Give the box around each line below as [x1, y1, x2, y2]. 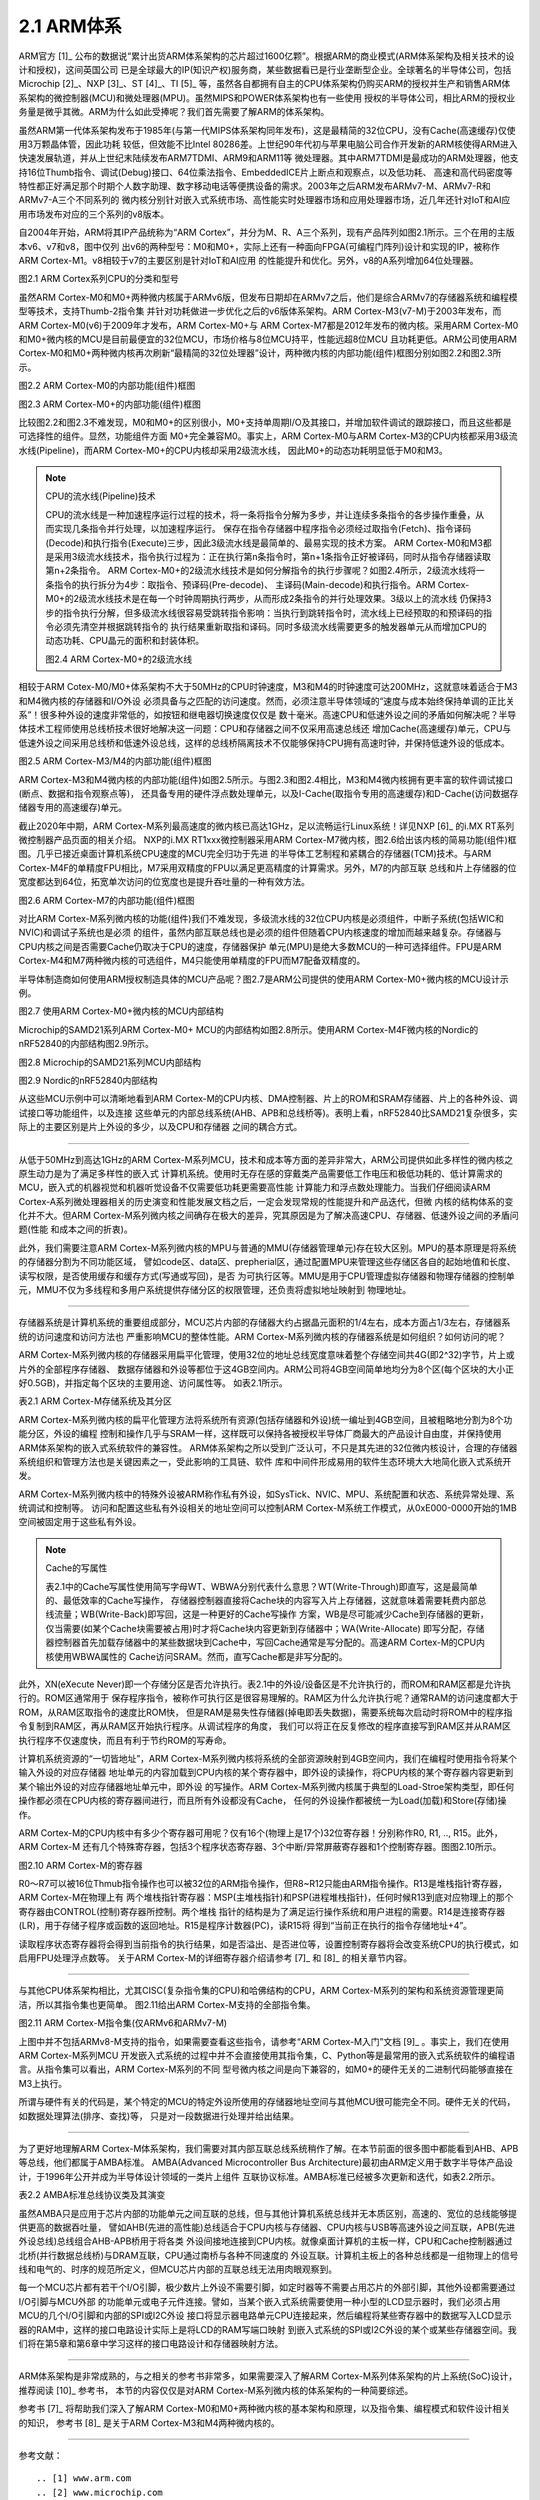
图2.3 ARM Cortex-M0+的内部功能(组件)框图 [18, 398, 202, 410]
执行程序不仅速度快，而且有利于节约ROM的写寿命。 [18, 1734, 232, 1746]
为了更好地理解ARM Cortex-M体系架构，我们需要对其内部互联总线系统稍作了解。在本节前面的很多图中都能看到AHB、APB [18, 2142, 519, 2154]
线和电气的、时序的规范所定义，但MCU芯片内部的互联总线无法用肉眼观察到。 [18, 2263, 338, 2275]
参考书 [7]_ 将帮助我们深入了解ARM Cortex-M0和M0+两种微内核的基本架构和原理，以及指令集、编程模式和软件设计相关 [18, 2403, 511, 2415]
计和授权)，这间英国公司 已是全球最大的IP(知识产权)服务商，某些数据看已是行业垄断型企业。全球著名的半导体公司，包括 [18, 63, 512, 75]
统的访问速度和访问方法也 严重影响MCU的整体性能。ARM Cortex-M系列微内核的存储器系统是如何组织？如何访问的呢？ [18, 1330, 507, 1342]
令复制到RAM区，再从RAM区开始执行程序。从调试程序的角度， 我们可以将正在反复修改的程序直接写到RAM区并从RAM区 [18, 1720, 512, 1732]
